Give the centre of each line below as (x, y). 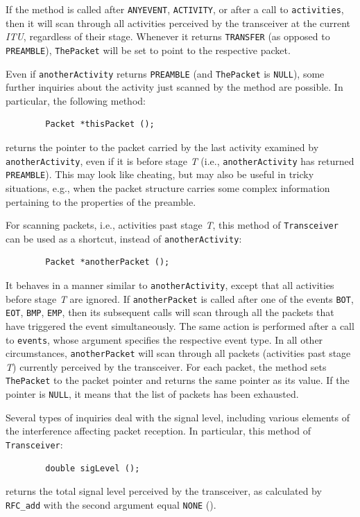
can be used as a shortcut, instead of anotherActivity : (124, 238)
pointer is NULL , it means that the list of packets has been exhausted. (152, 394)
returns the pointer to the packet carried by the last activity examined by (162, 147)
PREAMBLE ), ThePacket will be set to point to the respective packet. (148, 50)
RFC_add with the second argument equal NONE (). (111, 504)
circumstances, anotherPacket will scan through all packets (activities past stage (178, 353)
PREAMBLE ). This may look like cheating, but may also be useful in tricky (160, 174)
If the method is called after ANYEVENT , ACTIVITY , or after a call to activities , (175, 9)
